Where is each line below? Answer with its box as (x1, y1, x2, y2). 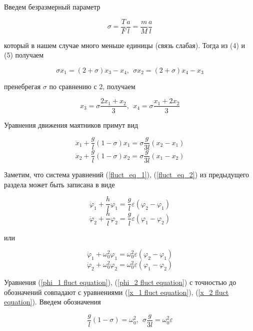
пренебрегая (4, 81, 41, 91)
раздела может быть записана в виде (4, 179, 115, 189)
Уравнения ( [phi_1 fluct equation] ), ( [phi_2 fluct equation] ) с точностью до (4, 277, 236, 287)
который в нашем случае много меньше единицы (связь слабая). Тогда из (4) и (4, 40, 245, 50)
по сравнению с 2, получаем (49, 81, 135, 91)
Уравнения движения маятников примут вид (4, 119, 138, 130)
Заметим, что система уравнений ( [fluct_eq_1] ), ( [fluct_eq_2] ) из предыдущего (4, 169, 249, 180)
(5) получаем (4, 50, 44, 60)
